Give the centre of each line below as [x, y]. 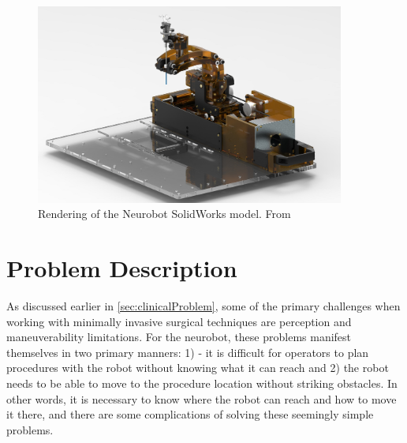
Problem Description [122, 268]
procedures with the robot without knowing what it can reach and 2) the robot [198, 368]
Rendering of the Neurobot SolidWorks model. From [164, 214]
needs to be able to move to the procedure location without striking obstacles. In [202, 383]
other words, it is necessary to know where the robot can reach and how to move [202, 398]
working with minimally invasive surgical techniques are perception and [179, 321]
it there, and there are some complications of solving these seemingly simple [190, 414]
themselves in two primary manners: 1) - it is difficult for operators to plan [188, 352]
